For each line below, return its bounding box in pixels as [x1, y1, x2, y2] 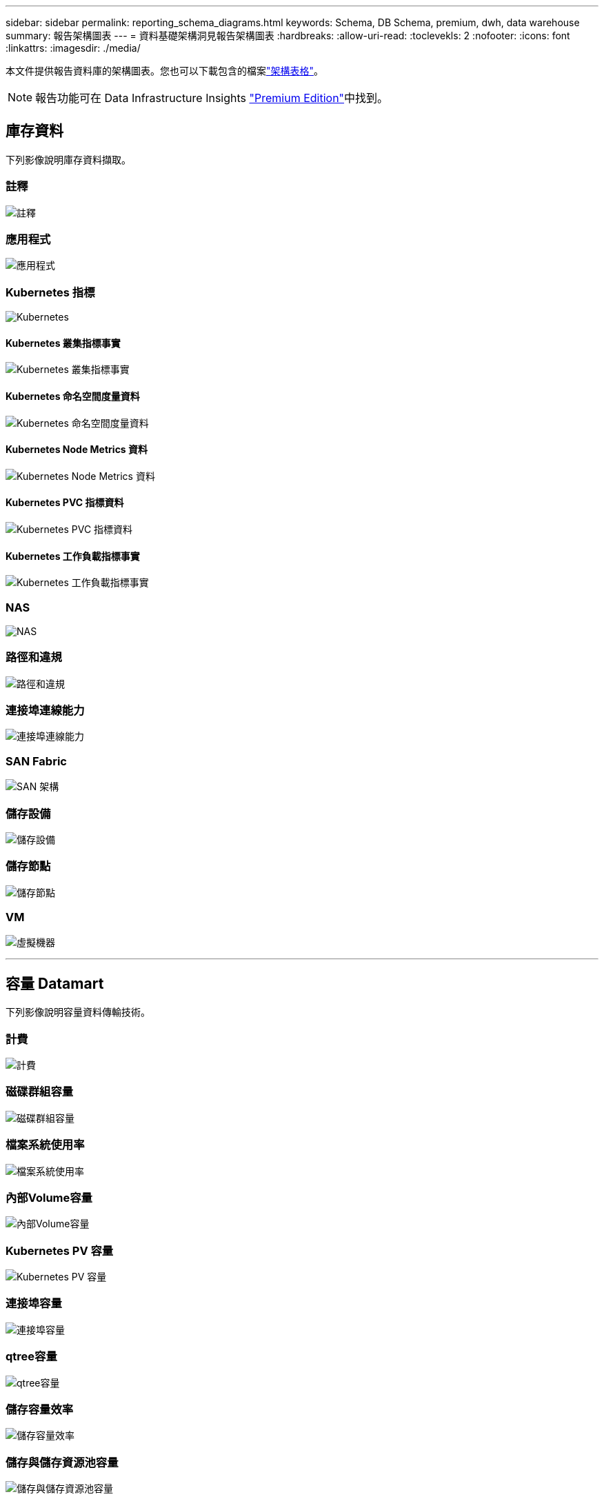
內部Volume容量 [6, 1190, 92, 1205]
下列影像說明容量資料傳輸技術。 [6, 1006, 150, 1018]
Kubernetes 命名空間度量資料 [6, 390, 140, 402]
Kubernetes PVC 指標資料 [6, 496, 124, 509]
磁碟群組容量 [6, 1085, 74, 1099]
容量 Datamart [6, 974, 104, 992]
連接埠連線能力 [6, 703, 85, 718]
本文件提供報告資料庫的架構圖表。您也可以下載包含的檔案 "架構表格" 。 [6, 65, 324, 77]
